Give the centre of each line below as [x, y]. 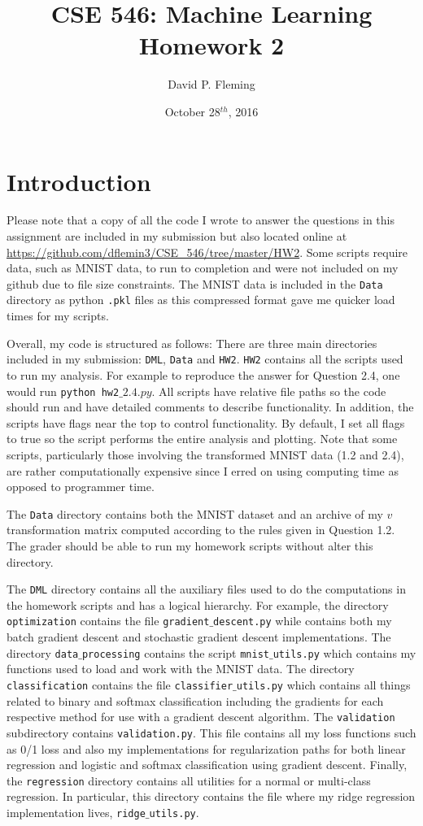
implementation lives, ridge [76, 812]
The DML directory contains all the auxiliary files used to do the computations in [206, 589]
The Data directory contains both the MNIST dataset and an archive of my [195, 513]
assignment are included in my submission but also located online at [177, 236]
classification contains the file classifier [120, 684]
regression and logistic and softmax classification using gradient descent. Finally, [207, 765]
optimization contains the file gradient [108, 621]
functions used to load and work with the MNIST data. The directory [181, 669]
